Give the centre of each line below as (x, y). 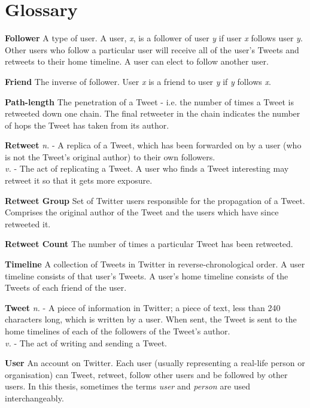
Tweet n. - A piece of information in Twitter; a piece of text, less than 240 (143, 307)
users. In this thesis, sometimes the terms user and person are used (128, 386)
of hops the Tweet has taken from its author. (87, 125)
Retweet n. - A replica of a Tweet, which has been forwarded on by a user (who (153, 145)
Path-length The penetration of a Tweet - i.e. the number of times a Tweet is (149, 101)
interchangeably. (34, 398)
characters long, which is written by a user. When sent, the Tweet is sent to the (151, 319)
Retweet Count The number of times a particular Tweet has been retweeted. (149, 244)
